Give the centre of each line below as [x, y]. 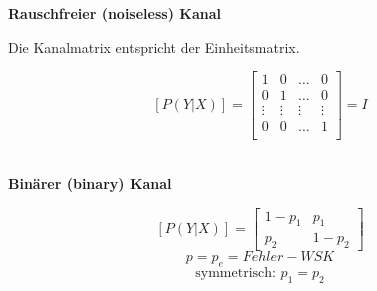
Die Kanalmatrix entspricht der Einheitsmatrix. [154, 46]
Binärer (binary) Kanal [90, 182]
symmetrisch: [235, 272]
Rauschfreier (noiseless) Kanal [114, 13]
